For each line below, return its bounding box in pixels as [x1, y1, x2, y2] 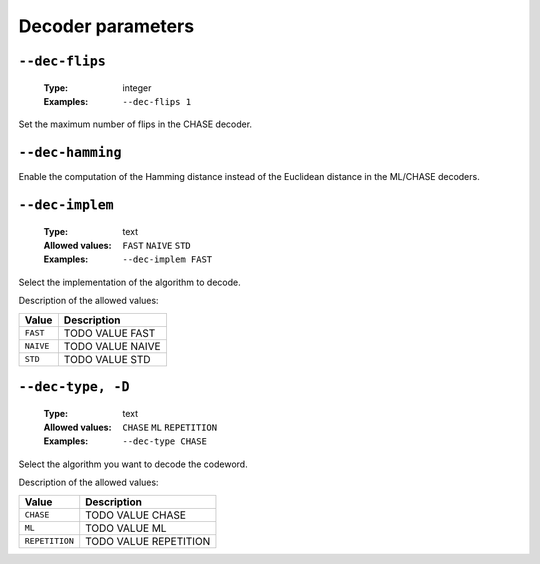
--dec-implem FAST [122, 254, 213, 265]
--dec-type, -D [18, 379, 130, 395]
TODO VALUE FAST [63, 326, 156, 340]
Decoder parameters [18, 15, 195, 37]
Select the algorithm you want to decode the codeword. [18, 458, 249, 470]
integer [122, 81, 152, 94]
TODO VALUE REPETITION [85, 534, 211, 548]
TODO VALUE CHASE [85, 508, 187, 522]
